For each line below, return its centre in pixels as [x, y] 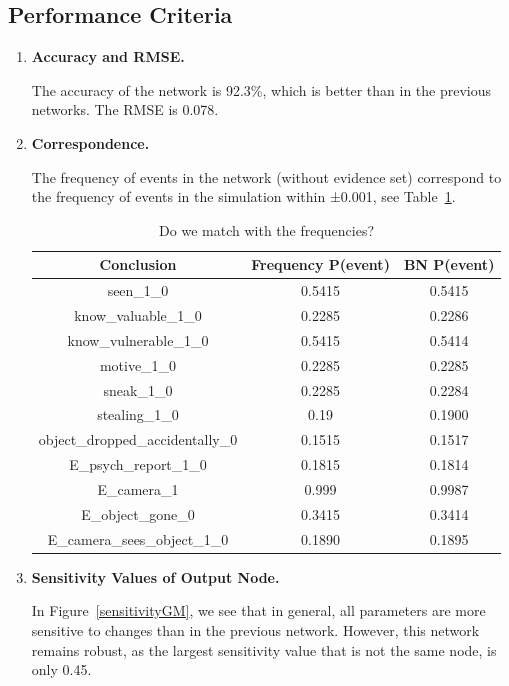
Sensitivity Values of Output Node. [155, 576]
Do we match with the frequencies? [267, 229]
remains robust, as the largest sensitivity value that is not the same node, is [264, 649]
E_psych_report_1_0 [138, 464]
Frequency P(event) [320, 264]
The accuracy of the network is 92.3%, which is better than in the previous [261, 89]
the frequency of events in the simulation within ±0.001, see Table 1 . [243, 196]
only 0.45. [61, 669]
